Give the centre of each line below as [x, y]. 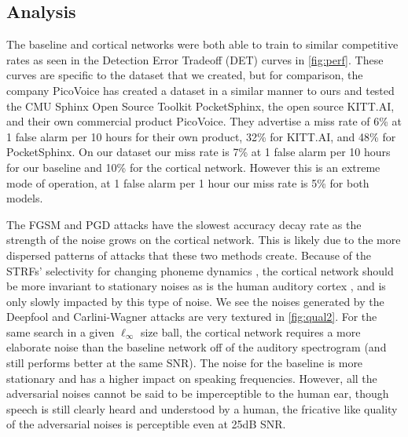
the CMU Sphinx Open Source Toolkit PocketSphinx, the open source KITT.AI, [200, 106]
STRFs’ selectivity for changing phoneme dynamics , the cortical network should [200, 270]
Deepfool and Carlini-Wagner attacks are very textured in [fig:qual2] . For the [192, 317]
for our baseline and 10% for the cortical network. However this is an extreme [193, 167]
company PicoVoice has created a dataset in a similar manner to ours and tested [200, 90]
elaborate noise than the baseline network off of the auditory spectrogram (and [197, 347]
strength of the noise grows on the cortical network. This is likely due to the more [204, 240]
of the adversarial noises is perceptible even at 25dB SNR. [146, 424]
